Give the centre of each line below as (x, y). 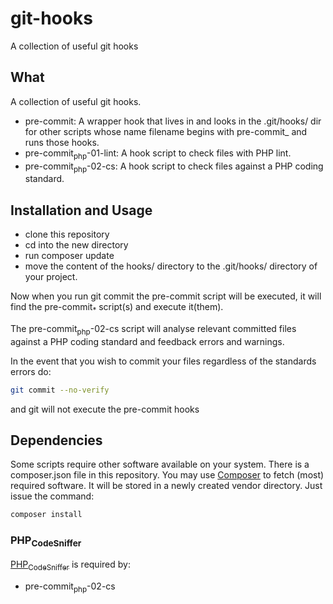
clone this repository (67, 234)
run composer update (69, 256)
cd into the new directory (76, 245)
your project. (51, 277)
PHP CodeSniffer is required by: (70, 565)
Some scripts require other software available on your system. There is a (160, 464)
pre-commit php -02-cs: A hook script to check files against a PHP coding (174, 167)
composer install (46, 515)
